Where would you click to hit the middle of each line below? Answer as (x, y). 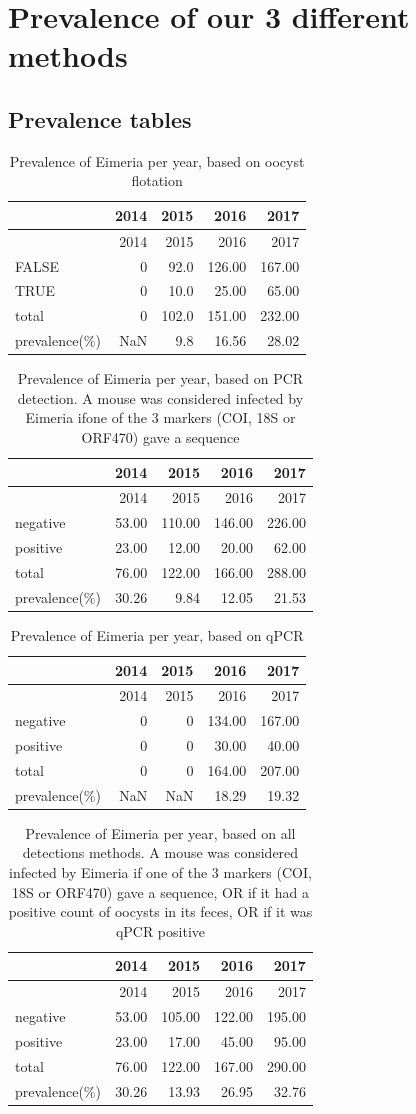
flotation (157, 180)
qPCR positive (160, 930)
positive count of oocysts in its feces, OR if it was (160, 911)
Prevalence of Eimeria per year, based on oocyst (157, 160)
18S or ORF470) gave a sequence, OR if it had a (160, 891)
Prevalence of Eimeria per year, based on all (160, 832)
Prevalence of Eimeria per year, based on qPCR (157, 634)
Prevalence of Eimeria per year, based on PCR (160, 378)
